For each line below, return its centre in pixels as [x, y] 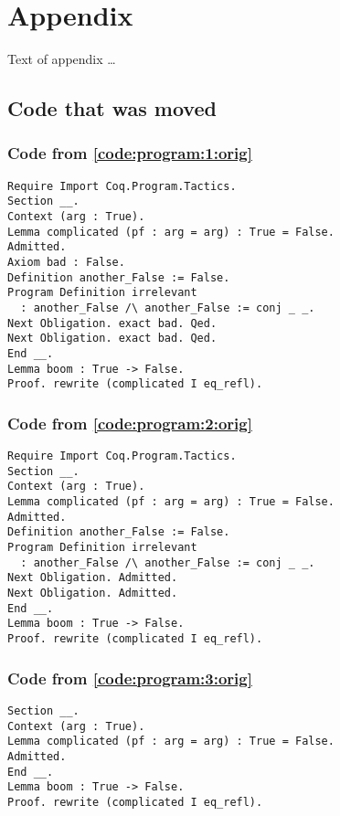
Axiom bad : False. [66, 262]
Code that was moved [112, 108]
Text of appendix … [62, 59]
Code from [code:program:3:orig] [130, 678]
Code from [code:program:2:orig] [130, 423]
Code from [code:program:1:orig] [130, 153]
